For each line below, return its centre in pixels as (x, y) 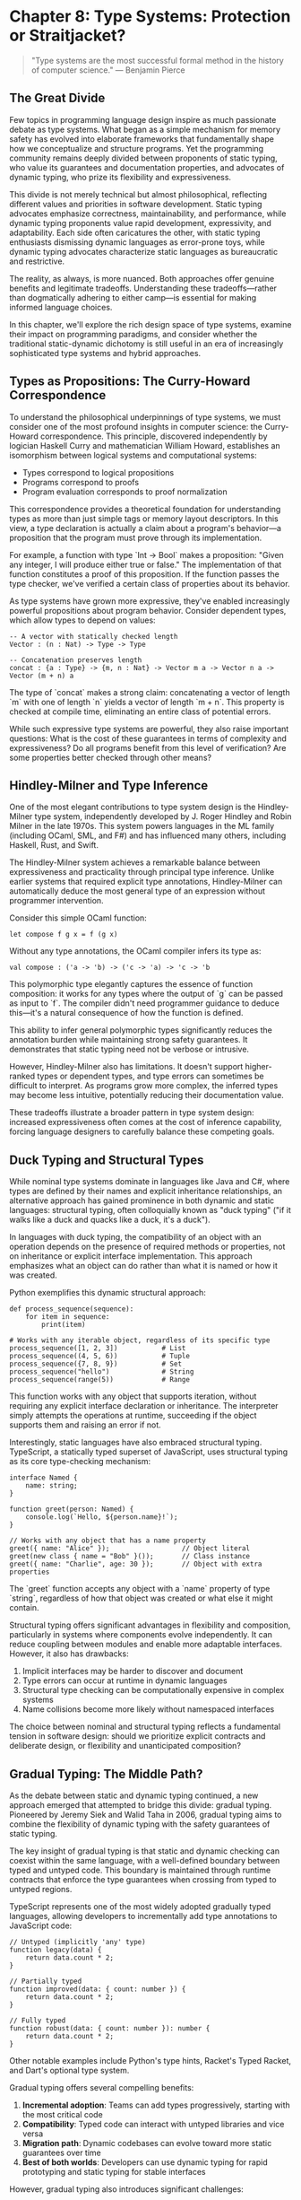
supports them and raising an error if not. (85, 1425)
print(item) (64, 1325)
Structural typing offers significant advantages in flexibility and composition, (150, 1625)
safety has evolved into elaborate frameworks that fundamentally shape (142, 139)
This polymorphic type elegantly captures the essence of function (131, 984)
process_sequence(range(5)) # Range (100, 1380)
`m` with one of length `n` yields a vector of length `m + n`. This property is (147, 702)
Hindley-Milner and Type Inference (109, 786)
